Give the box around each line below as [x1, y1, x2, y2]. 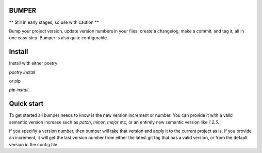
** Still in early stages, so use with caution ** [9, 19, 99, 25]
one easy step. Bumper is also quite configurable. [9, 35, 109, 41]
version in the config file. [9, 141, 59, 147]
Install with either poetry [9, 61, 58, 66]
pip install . [9, 87, 31, 93]
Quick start [9, 100, 44, 108]
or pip [9, 78, 21, 84]
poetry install [9, 69, 35, 75]
